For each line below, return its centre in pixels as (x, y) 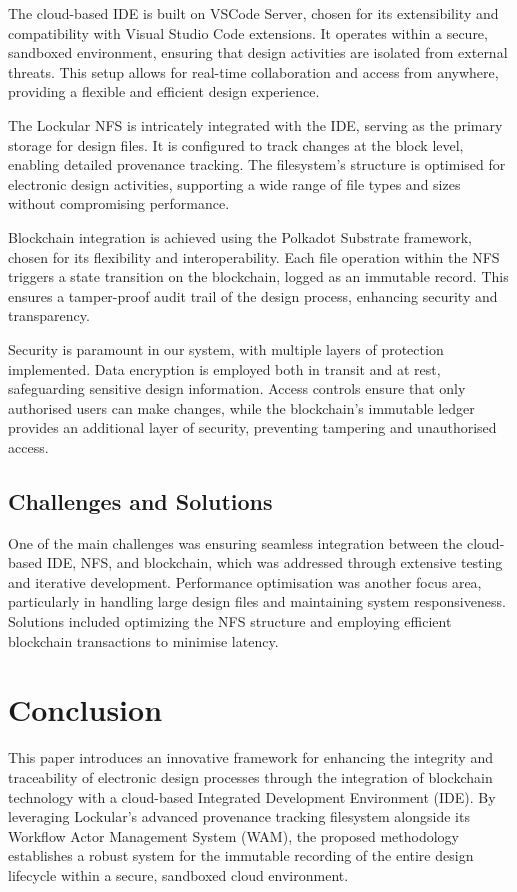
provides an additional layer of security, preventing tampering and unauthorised (252, 427)
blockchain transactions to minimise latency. (143, 640)
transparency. (49, 315)
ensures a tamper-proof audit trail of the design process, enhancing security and (253, 295)
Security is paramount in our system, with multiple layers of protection (226, 348)
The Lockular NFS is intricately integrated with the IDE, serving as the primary (255, 124)
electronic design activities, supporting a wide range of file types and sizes (234, 183)
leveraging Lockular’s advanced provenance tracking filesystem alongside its (239, 816)
